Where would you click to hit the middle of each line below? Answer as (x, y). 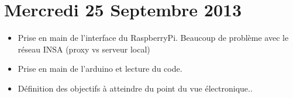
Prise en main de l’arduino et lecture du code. (100, 69)
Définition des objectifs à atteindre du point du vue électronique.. (135, 88)
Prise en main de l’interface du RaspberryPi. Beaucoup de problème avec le (153, 38)
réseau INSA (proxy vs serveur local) (84, 49)
